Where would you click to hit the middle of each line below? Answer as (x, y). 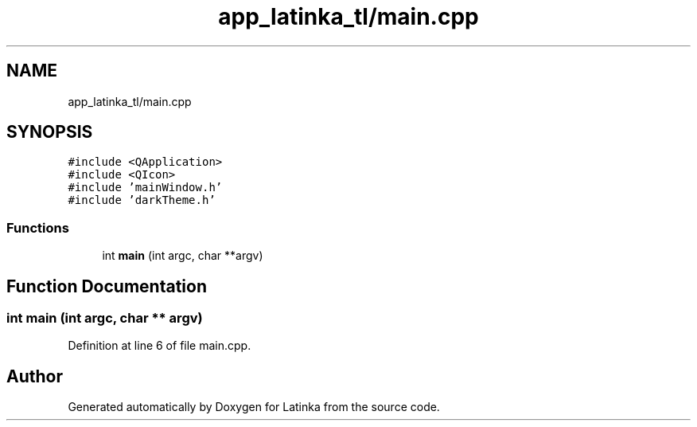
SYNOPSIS (50, 132)
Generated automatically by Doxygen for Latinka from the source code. (254, 407)
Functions (38, 227)
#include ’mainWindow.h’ (145, 188)
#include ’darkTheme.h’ (142, 200)
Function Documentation (107, 286)
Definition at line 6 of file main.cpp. (160, 346)
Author (35, 376)
